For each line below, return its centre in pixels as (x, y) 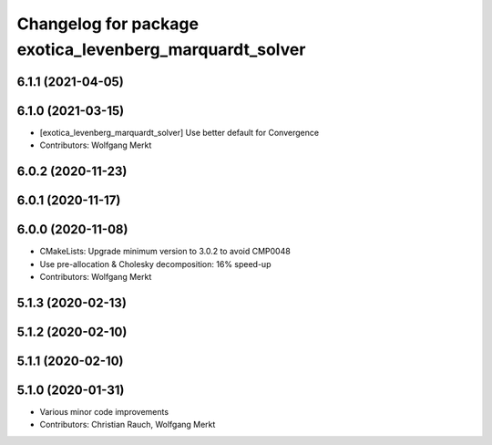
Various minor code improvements (104, 411)
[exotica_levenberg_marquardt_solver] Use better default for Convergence (179, 132)
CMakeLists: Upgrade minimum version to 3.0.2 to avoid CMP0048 (165, 252)
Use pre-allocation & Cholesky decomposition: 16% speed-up (155, 264)
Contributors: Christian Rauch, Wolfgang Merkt (128, 425)
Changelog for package (108, 24)
